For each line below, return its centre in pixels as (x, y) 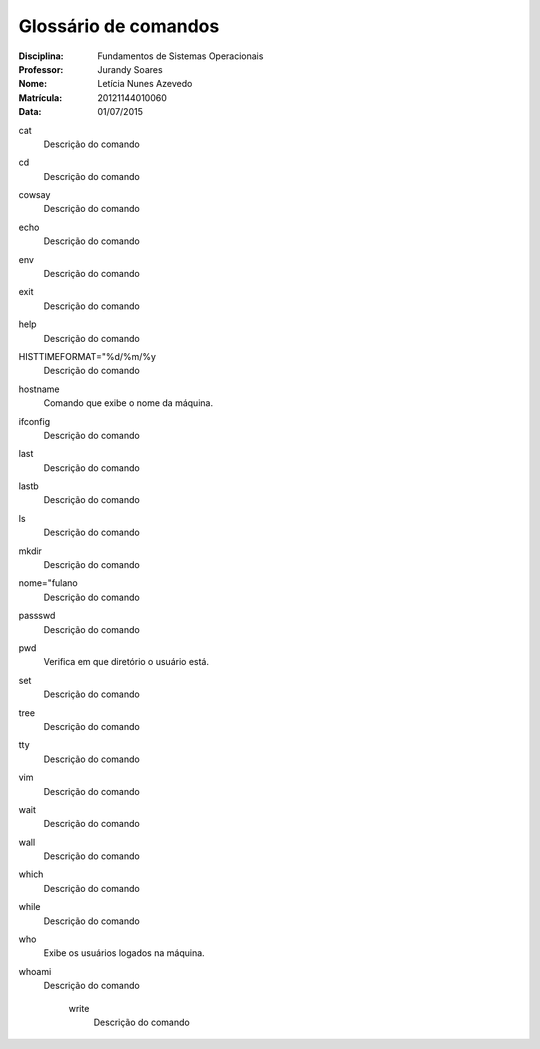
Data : (30, 112)
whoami (35, 971)
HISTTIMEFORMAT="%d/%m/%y (87, 356)
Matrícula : (40, 97)
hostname (39, 389)
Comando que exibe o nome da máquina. (128, 403)
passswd (37, 616)
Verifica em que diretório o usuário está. (126, 662)
